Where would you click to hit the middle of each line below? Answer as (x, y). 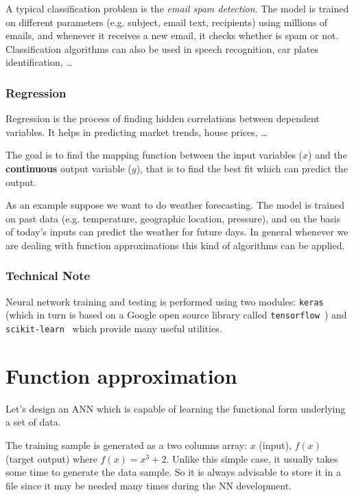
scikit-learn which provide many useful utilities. (114, 328)
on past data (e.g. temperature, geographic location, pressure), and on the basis (173, 218)
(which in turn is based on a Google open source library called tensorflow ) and (176, 315)
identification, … (39, 62)
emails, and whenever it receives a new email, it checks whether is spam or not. (172, 35)
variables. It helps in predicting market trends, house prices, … (137, 131)
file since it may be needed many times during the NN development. (149, 485)
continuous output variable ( (69, 168)
